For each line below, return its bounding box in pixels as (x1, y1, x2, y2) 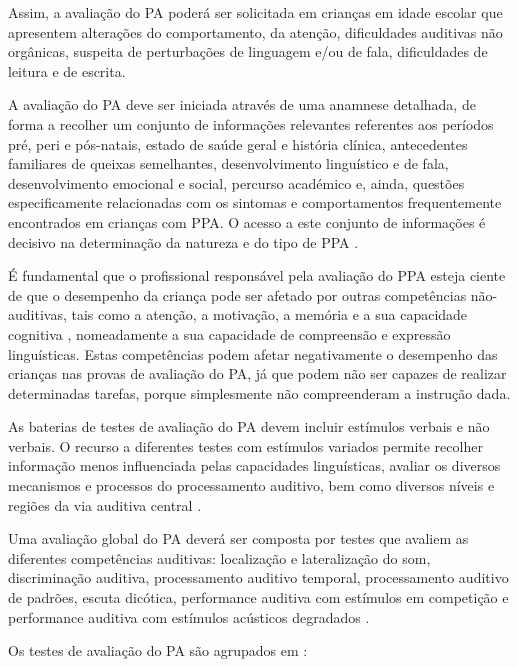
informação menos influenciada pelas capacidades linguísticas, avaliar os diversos (8, 455, 501, 476)
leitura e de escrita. (8, 60, 126, 81)
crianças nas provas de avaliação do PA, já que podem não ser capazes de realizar (8, 363, 507, 384)
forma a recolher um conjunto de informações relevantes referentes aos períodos (8, 113, 494, 134)
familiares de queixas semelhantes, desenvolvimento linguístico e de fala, (8, 153, 449, 174)
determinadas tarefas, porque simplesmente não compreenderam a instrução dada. (8, 382, 511, 403)
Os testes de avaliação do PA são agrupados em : (8, 640, 308, 661)
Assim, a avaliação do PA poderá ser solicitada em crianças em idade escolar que (8, 2, 503, 22)
